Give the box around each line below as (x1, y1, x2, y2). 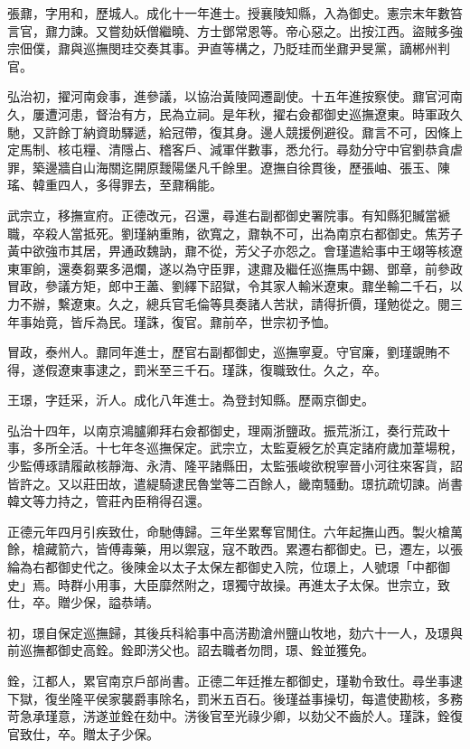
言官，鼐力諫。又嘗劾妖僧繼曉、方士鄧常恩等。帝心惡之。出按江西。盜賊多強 (7, 21, 463, 40)
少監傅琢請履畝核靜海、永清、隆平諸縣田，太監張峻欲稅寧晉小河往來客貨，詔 (7, 456, 463, 475)
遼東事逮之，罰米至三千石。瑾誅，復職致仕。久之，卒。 (57, 360, 387, 379)
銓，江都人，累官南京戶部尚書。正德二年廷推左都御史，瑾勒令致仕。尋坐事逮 (7, 671, 463, 689)
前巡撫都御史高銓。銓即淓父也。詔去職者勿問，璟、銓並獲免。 (7, 641, 374, 660)
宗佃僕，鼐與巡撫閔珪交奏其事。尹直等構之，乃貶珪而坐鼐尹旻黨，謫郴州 (7, 39, 437, 58)
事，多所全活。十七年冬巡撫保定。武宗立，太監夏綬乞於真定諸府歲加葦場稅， (7, 438, 463, 457)
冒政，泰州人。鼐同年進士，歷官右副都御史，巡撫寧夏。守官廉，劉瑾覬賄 (7, 342, 437, 361)
